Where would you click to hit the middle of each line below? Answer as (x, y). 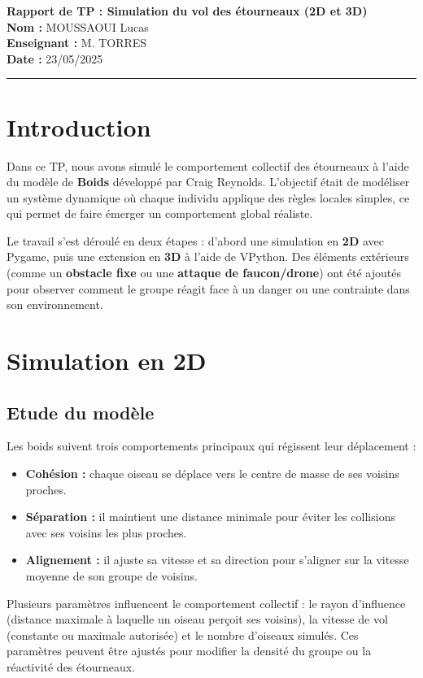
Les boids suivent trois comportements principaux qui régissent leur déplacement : (211, 446)
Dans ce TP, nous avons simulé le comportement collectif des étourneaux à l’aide (208, 165)
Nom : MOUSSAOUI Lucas (78, 26)
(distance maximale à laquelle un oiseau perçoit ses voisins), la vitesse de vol (197, 619)
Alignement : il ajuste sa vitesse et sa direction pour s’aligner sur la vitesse (217, 560)
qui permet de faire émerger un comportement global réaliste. (160, 213)
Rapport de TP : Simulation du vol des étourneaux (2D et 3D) (187, 11)
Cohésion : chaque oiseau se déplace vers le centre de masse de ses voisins (212, 474)
